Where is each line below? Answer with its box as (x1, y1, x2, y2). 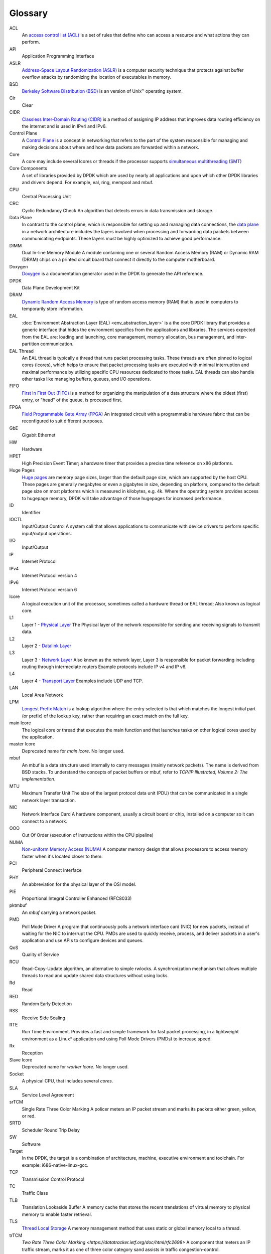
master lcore (9, 741, 36, 747)
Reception (22, 1050, 43, 1056)
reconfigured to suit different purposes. (22, 418, 104, 424)
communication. (40, 341, 74, 347)
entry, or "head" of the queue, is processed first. (22, 397, 122, 403)
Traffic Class (22, 1190, 48, 1196)
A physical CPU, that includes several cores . (22, 1078, 113, 1084)
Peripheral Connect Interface (22, 867, 82, 873)
